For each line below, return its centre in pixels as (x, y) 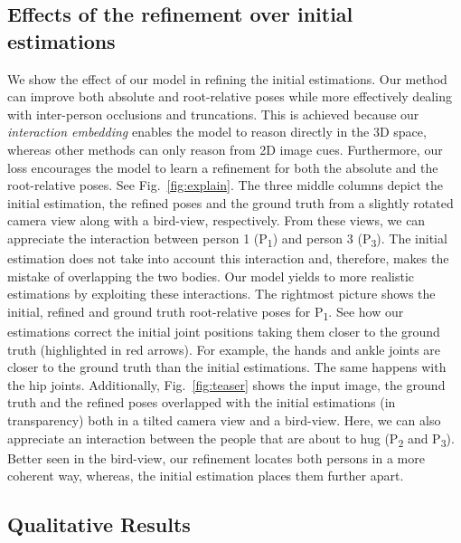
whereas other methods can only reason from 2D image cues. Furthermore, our (225, 149)
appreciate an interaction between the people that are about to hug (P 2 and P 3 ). (231, 439)
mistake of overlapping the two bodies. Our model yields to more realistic (211, 276)
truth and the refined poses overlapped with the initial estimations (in (202, 402)
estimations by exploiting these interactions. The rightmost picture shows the (221, 294)
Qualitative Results (99, 524)
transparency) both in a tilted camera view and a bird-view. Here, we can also (224, 419)
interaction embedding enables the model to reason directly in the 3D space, (217, 132)
